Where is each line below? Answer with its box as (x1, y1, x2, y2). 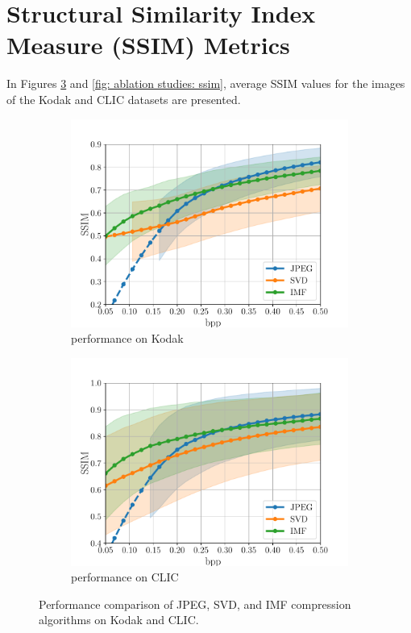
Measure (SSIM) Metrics (6, 28, 290, 61)
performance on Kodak (71, 330, 184, 347)
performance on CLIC (71, 568, 179, 585)
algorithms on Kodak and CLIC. (39, 611, 199, 628)
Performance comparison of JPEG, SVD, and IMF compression (39, 595, 351, 612)
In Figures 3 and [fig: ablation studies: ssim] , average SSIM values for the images (6, 75, 405, 92)
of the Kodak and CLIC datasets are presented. (6, 90, 241, 107)
